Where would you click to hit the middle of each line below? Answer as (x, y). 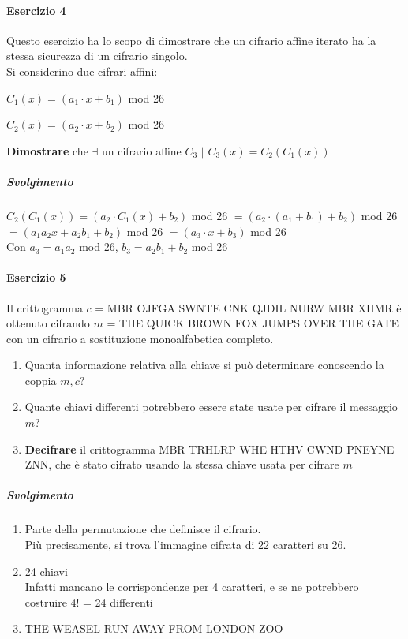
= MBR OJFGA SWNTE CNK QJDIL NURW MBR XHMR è (248, 307)
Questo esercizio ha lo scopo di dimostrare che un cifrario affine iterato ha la (191, 40)
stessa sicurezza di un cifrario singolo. (97, 56)
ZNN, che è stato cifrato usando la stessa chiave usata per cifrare (182, 464)
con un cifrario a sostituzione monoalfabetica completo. (140, 338)
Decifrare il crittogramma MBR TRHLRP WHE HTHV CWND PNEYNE (210, 448)
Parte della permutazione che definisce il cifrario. (143, 529)
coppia (41, 380)
